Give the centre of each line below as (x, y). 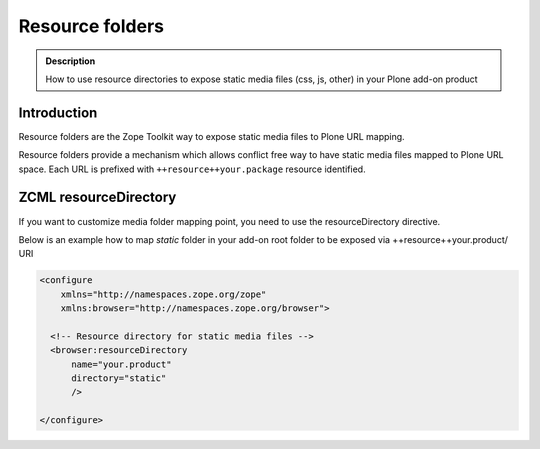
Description (70, 61)
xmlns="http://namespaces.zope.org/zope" (163, 294)
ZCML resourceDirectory (97, 197)
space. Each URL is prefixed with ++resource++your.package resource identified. (192, 169)
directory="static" (119, 378)
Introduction (58, 112)
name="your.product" (121, 364)
